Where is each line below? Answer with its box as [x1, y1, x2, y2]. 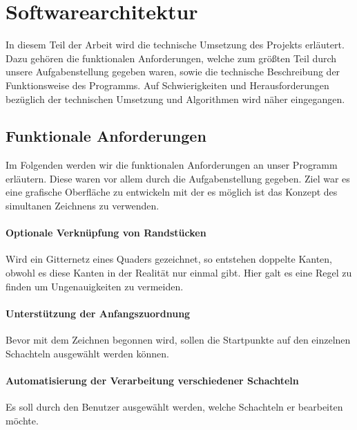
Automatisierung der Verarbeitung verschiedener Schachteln [6, 373, 299, 387]
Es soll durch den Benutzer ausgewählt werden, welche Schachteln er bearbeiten [6, 400, 343, 414]
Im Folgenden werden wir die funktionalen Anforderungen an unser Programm [6, 158, 338, 172]
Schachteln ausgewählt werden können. [6, 346, 169, 360]
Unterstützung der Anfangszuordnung [6, 306, 191, 320]
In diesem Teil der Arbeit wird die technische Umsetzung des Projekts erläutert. [6, 37, 345, 52]
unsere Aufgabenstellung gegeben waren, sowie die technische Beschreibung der [6, 64, 340, 79]
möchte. [6, 413, 39, 427]
